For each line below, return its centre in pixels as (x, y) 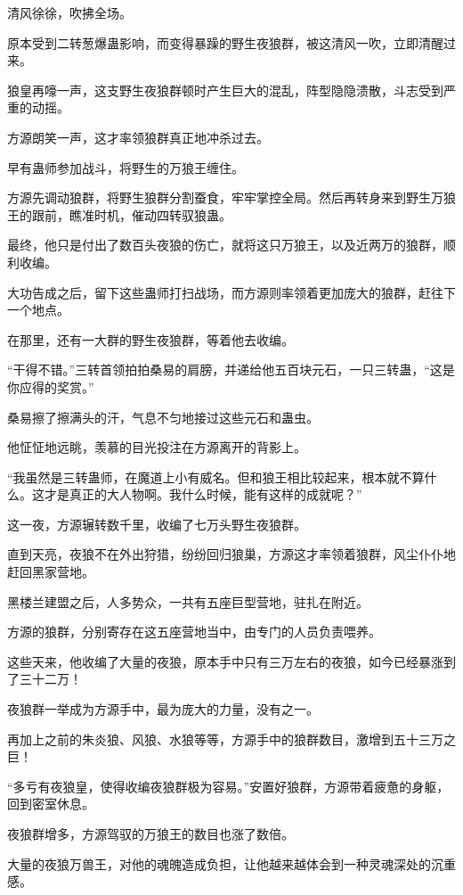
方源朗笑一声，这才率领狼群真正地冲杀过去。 (138, 137)
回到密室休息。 (51, 804)
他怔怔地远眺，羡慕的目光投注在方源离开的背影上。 (157, 447)
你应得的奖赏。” (51, 386)
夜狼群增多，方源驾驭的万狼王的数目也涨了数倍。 (150, 833)
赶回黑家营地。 (51, 572)
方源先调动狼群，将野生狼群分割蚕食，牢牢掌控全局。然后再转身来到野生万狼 (231, 197)
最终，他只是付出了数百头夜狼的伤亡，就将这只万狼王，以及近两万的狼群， (225, 245)
